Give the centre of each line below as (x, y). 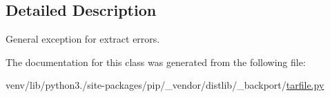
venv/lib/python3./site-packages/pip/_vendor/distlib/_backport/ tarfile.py (165, 85)
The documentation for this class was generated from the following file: (156, 62)
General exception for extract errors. (83, 39)
